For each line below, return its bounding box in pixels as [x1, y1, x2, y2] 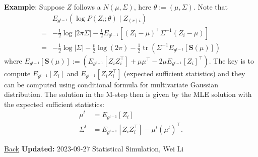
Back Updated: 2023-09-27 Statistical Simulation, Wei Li [4, 143, 184, 153]
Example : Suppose [4, 2, 64, 12]
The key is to [213, 55, 254, 66]
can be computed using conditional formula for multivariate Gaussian [4, 79, 219, 89]
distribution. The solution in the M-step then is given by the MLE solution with [4, 89, 252, 99]
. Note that [193, 2, 228, 12]
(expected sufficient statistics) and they [123, 68, 245, 78]
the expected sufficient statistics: [4, 98, 104, 109]
